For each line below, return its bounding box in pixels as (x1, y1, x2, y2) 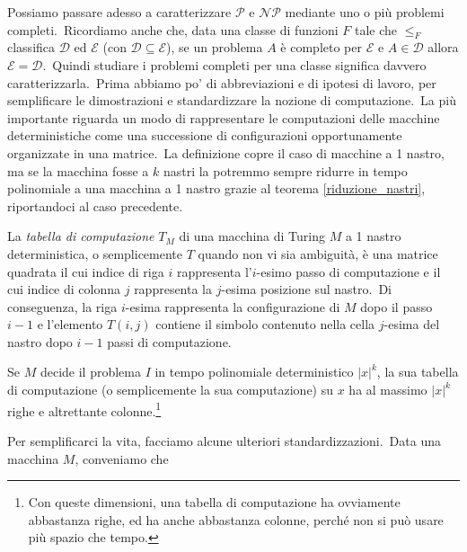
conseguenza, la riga (7, 297, 118, 316)
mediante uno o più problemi (285, 3, 445, 21)
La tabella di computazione (7, 227, 154, 245)
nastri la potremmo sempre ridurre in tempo (163, 161, 408, 180)
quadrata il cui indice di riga (7, 262, 164, 280)
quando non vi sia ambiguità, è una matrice (198, 244, 438, 263)
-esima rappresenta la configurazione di (125, 297, 340, 316)
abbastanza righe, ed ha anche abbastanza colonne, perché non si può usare (28, 510, 444, 529)
